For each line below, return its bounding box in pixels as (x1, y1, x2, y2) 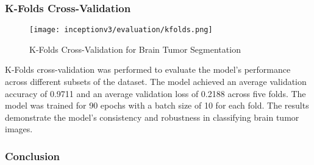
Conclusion (5, 148, 60, 163)
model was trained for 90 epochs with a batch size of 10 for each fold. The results (5, 99, 309, 112)
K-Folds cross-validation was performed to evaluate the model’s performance (5, 63, 291, 76)
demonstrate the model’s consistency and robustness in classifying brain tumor (5, 110, 299, 123)
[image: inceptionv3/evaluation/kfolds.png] (29, 25, 213, 35)
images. (5, 123, 33, 135)
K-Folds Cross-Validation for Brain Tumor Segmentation (29, 42, 241, 55)
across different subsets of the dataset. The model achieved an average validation (5, 75, 307, 88)
